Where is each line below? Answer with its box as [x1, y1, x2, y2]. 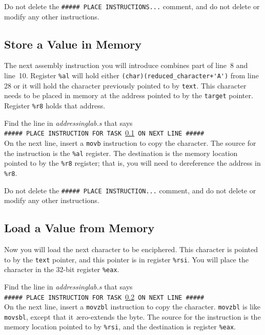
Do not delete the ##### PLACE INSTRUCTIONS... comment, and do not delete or [4, 1, 260, 11]
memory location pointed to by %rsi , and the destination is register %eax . [4, 321, 236, 332]
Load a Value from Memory [4, 220, 155, 236]
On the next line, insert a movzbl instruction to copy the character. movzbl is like [4, 301, 261, 312]
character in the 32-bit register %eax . [4, 264, 119, 275]
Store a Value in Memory [4, 36, 141, 52]
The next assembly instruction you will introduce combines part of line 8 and [4, 60, 248, 71]
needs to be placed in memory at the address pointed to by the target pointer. [4, 90, 253, 101]
